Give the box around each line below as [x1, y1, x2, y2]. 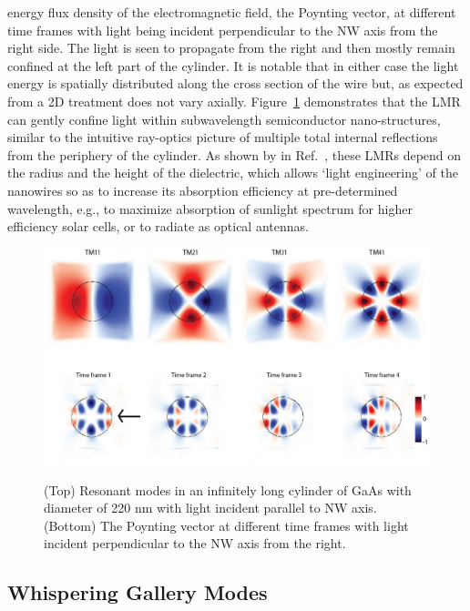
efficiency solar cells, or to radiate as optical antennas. [7, 217, 309, 236]
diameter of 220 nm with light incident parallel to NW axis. [44, 498, 377, 517]
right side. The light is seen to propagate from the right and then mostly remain [7, 38, 455, 57]
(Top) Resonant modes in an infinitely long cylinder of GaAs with [44, 480, 412, 499]
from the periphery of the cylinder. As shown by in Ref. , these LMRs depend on [7, 145, 462, 164]
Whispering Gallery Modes [7, 578, 268, 606]
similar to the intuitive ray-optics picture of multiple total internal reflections [7, 127, 438, 147]
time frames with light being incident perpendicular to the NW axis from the [7, 20, 438, 39]
